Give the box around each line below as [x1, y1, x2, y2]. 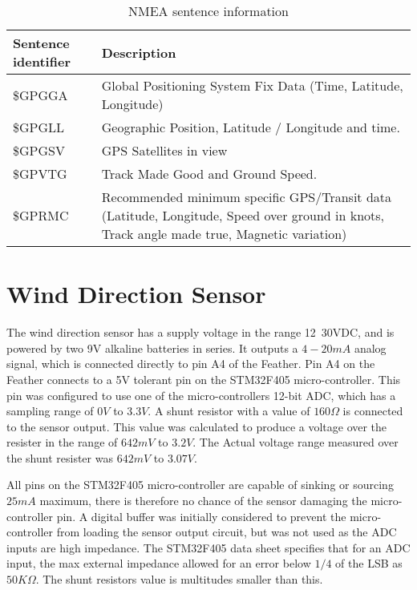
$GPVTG [13, 164, 67, 183]
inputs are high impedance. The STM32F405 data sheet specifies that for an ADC [6, 539, 411, 556]
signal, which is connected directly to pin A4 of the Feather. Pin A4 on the [6, 355, 375, 372]
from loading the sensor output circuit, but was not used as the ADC [56, 523, 397, 540]
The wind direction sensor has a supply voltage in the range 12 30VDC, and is [6, 324, 395, 341]
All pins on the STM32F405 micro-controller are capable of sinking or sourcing [6, 476, 394, 493]
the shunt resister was [6, 449, 113, 466]
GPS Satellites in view [101, 141, 228, 160]
